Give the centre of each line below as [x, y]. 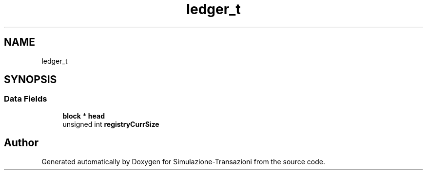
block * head [84, 116]
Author [21, 143]
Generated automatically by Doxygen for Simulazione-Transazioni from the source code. [183, 161]
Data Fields [26, 99]
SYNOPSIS [30, 80]
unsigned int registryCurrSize [111, 124]
